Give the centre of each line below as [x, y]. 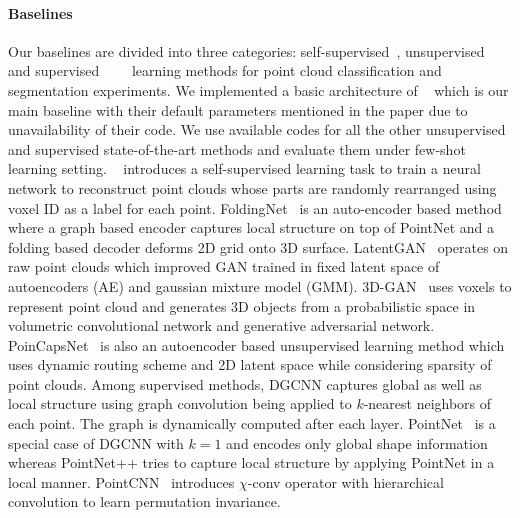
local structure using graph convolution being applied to [180, 403]
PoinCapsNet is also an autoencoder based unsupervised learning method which [256, 344]
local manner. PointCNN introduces [121, 481]
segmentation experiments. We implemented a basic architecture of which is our [258, 89]
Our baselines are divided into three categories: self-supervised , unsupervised [246, 50]
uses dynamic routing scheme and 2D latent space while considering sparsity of [250, 364]
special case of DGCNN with [96, 442]
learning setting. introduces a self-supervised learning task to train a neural [244, 168]
